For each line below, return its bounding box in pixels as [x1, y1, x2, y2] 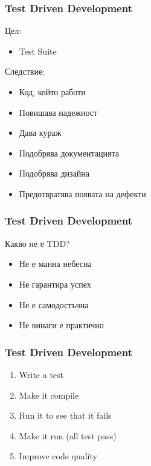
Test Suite [19, 44, 57, 57]
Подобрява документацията [19, 146, 120, 159]
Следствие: [5, 65, 45, 78]
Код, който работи [19, 86, 86, 98]
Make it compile [19, 388, 79, 401]
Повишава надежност [19, 106, 98, 118]
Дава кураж [19, 126, 62, 139]
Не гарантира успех [19, 277, 91, 290]
